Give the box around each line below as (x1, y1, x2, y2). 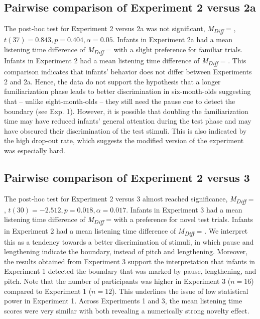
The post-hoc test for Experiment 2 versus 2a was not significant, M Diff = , (4, 23, 236, 35)
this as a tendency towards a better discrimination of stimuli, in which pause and (4, 236, 254, 247)
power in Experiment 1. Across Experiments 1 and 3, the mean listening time (4, 295, 242, 306)
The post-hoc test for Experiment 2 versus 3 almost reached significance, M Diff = (4, 193, 254, 205)
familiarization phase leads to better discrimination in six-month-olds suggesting (4, 86, 251, 96)
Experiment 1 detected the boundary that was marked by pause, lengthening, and (4, 266, 256, 276)
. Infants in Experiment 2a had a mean (112, 34, 233, 45)
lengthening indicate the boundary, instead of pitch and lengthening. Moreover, (4, 246, 248, 257)
